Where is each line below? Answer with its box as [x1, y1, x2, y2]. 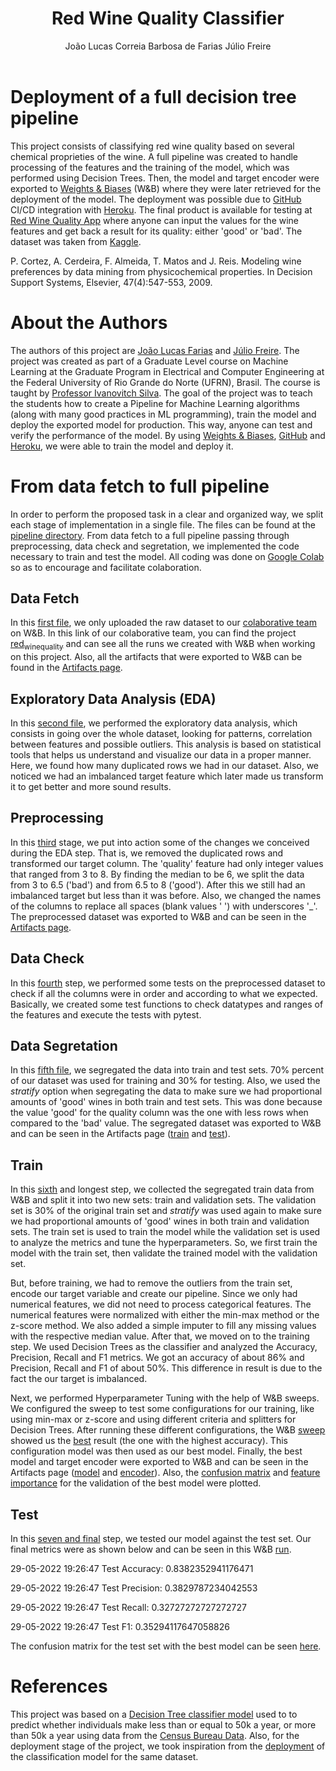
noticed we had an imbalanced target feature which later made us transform [10, 770, 324, 782]
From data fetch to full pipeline [10, 475, 270, 497]
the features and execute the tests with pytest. [10, 1008, 202, 1021]
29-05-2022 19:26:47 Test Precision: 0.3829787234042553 [10, 1582, 258, 1594]
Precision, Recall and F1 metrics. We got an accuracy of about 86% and [10, 1352, 305, 1364]
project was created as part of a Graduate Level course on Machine [10, 355, 289, 367]
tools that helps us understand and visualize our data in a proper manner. [10, 748, 312, 761]
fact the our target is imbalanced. [10, 1373, 148, 1385]
